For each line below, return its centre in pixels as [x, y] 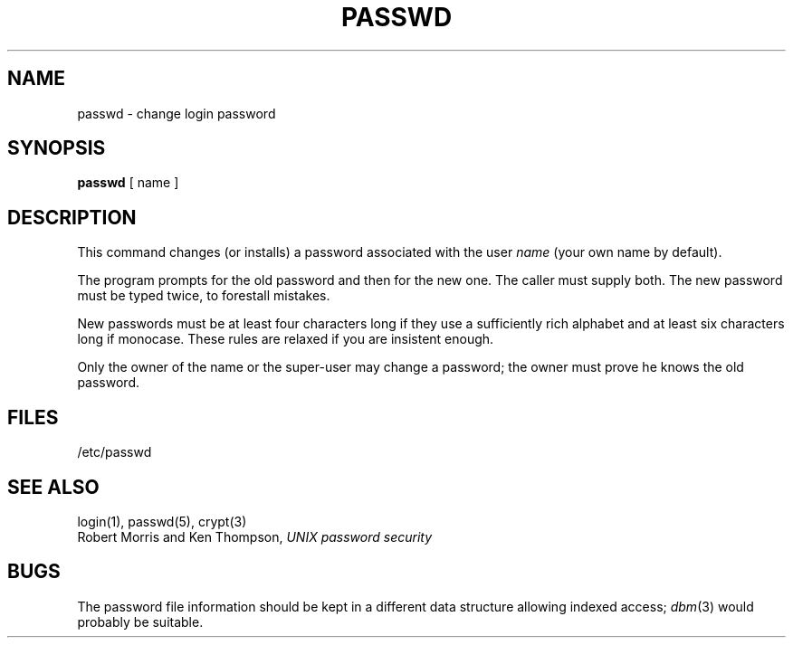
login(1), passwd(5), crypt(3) [162, 521]
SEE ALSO [53, 487]
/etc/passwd [115, 452]
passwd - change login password [177, 113]
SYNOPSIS [57, 148]
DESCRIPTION [72, 217]
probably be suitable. [140, 621]
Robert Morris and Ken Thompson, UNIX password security [255, 536]
